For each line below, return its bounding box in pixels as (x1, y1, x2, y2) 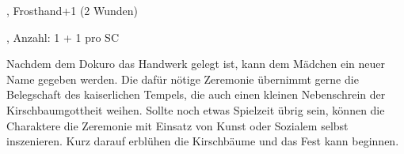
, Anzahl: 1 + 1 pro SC (6, 28, 119, 45)
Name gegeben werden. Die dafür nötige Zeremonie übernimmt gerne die (6, 70, 359, 87)
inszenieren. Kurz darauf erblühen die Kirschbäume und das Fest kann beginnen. (6, 133, 399, 149)
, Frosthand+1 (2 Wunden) (6, 2, 139, 18)
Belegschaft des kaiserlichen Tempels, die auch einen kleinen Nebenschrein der (6, 86, 386, 103)
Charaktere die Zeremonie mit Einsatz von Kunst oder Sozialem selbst (6, 117, 349, 133)
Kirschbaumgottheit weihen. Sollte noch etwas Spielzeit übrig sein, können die (6, 101, 385, 118)
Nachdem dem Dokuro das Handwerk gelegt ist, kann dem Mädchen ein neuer (6, 55, 386, 72)
